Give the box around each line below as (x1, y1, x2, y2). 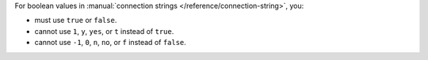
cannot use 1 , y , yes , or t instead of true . (34, 26, 174, 36)
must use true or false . (34, 16, 117, 25)
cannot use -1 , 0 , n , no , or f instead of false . (34, 38, 186, 47)
